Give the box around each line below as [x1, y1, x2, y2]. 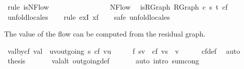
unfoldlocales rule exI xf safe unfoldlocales [7, 11, 170, 22]
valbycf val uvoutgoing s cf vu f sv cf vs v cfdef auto [7, 45, 240, 56]
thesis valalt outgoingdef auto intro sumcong [7, 55, 199, 66]
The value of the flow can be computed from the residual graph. [4, 28, 205, 39]
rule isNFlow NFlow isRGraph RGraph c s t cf [7, 2, 228, 12]
